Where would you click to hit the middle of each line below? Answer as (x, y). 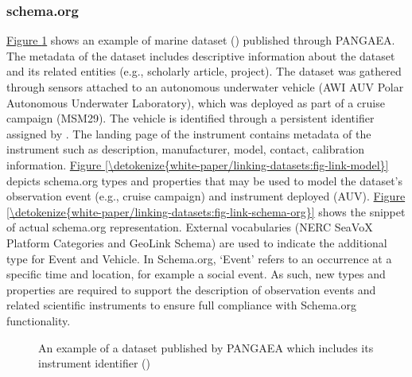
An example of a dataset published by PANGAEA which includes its (206, 347)
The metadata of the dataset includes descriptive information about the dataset (201, 55)
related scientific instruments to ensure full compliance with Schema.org (181, 305)
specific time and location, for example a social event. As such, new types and (196, 274)
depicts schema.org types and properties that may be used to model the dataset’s (205, 180)
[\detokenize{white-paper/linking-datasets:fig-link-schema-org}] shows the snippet (206, 211)
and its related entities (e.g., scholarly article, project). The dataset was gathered (204, 71)
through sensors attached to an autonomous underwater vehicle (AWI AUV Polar (205, 87)
